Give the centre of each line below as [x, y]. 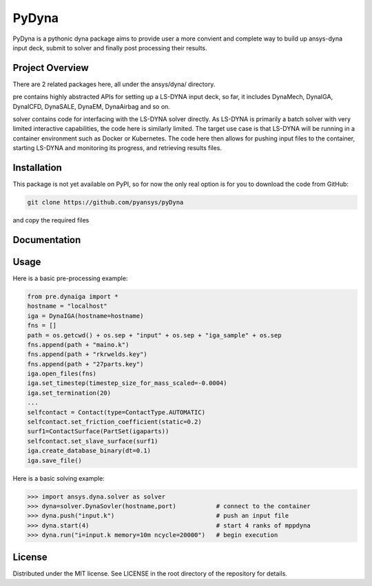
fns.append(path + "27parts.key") [85, 364]
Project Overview [51, 68]
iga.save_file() [55, 460]
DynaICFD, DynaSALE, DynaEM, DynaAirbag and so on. [91, 106]
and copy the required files [51, 220]
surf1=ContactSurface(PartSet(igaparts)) [98, 431]
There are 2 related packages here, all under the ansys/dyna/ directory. [114, 84]
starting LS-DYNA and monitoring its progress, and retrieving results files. [117, 148]
